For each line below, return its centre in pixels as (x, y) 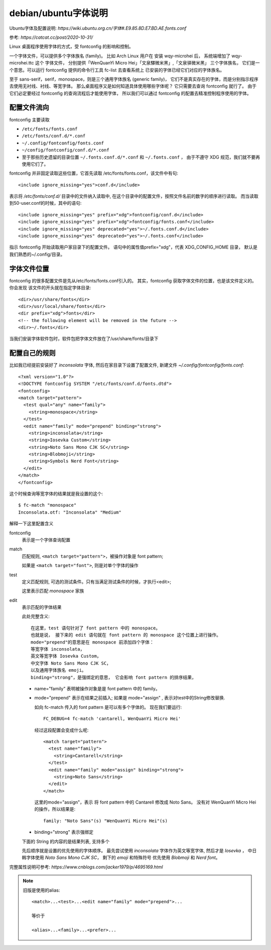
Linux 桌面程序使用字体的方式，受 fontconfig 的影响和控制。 (72, 47)
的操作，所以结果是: (55, 809)
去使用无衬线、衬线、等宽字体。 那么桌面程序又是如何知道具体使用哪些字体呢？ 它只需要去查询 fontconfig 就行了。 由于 (133, 86)
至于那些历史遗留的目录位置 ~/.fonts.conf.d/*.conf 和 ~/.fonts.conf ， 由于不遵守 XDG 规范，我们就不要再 (141, 157)
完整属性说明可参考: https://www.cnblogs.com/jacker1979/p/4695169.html (86, 867)
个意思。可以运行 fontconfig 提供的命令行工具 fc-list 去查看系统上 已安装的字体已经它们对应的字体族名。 (117, 70)
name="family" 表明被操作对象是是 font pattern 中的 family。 (97, 689)
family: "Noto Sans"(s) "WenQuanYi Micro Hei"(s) (106, 821)
